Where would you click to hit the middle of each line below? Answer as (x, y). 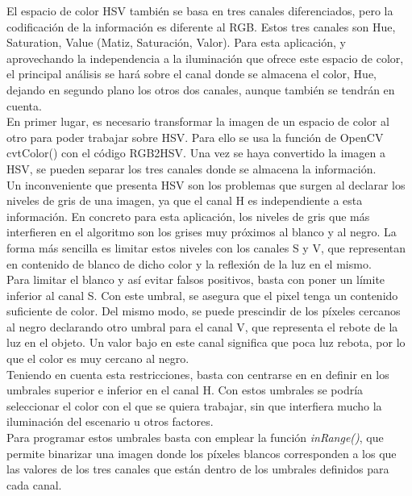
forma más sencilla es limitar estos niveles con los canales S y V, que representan (206, 247)
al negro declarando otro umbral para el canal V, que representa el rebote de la (202, 326)
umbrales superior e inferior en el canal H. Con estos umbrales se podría (185, 390)
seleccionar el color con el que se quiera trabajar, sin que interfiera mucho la (194, 405)
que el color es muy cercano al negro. (98, 358)
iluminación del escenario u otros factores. (110, 421)
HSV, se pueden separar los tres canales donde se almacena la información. (191, 168)
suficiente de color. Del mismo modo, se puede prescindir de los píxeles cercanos (204, 311)
